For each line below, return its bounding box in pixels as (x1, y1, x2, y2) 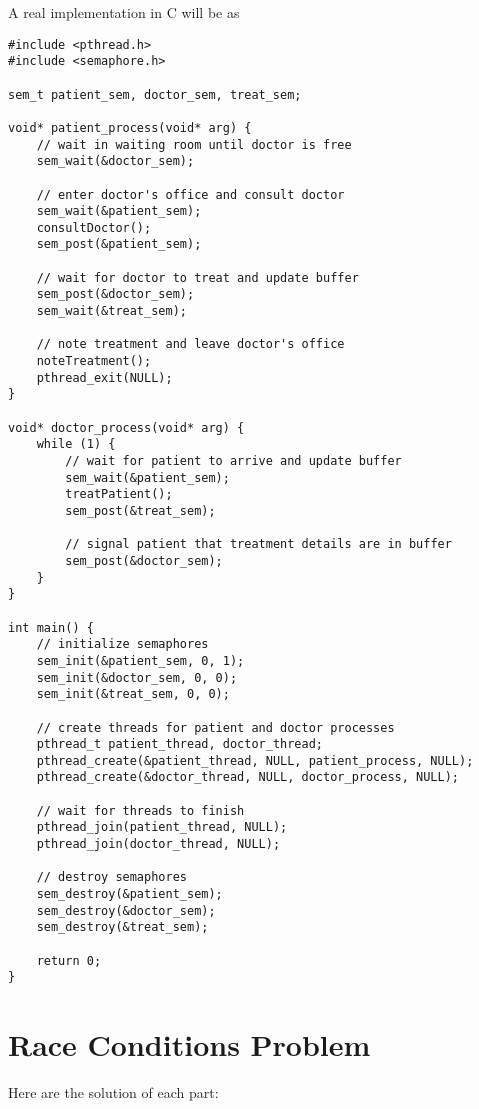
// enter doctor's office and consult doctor (36, 187, 345, 202)
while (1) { (36, 437, 116, 452)
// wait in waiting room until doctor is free (36, 137, 352, 152)
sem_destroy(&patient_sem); (36, 887, 223, 902)
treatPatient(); (65, 487, 173, 502)
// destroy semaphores (36, 870, 187, 885)
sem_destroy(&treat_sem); (36, 920, 209, 935)
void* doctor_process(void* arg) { (8, 420, 245, 435)
